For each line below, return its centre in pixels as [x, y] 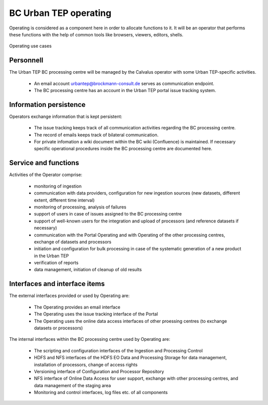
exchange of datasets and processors [73, 242]
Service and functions [44, 163]
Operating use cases [31, 46]
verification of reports [56, 263]
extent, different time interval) [64, 200]
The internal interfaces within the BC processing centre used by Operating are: [90, 339]
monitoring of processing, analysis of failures [80, 207]
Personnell [26, 60]
